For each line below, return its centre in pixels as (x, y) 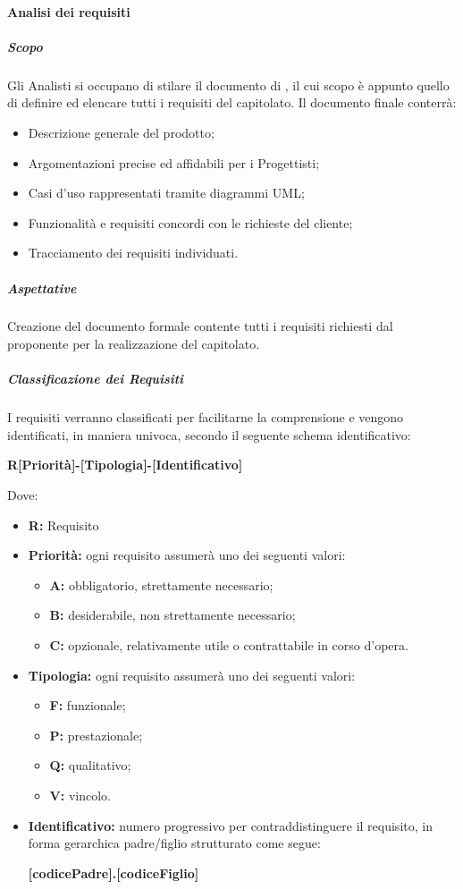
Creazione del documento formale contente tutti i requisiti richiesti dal (200, 326)
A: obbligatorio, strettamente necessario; (161, 584)
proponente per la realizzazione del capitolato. (134, 344)
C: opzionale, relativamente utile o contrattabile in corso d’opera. (229, 644)
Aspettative (42, 288)
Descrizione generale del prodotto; (121, 132)
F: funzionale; (88, 705)
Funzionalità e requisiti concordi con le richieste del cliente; (190, 222)
